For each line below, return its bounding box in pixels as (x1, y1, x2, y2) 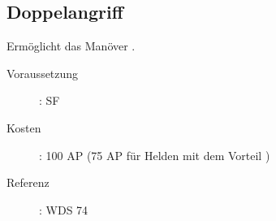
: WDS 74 (39, 201, 88, 218)
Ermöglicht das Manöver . (6, 37, 136, 54)
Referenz (6, 174, 50, 191)
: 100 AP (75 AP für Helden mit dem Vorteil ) (39, 146, 270, 163)
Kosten (6, 119, 41, 136)
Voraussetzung (6, 64, 79, 81)
